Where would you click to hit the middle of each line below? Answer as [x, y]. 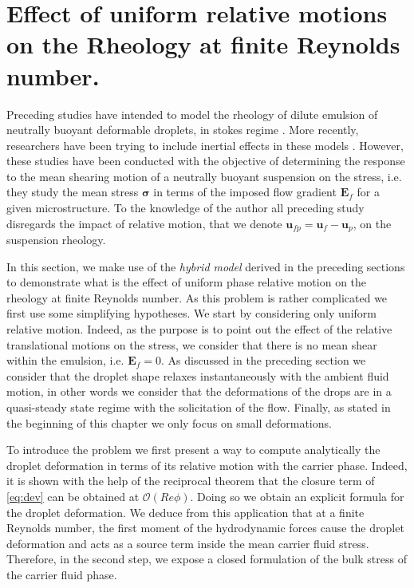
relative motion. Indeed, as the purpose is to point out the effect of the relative [199, 329]
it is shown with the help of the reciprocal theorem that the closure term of [191, 481]
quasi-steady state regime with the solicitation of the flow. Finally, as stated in [199, 407]
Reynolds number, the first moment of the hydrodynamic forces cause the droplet [205, 528]
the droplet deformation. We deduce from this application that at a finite [185, 512]
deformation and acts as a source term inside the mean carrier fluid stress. [188, 543]
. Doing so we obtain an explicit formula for [297, 497]
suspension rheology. [56, 240]
